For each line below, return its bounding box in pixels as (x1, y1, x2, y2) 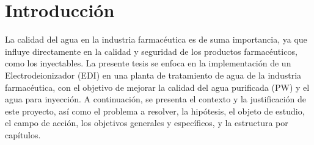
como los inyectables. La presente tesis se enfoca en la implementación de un (5, 57, 291, 69)
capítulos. (5, 128, 41, 141)
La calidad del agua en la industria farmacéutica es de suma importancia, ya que (5, 33, 307, 46)
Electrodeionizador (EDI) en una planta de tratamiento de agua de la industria (5, 68, 302, 81)
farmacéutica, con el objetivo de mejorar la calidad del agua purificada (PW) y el (5, 80, 310, 93)
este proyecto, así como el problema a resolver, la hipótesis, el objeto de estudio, (5, 104, 305, 117)
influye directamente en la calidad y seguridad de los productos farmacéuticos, (5, 44, 298, 57)
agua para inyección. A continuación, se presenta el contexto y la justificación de (5, 93, 307, 105)
